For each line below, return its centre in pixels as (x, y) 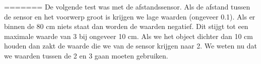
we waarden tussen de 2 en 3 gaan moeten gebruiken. (86, 55)
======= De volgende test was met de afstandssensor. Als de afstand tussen (127, 6)
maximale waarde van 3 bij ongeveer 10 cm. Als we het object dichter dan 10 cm (129, 36)
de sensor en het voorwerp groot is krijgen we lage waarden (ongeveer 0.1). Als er (130, 16)
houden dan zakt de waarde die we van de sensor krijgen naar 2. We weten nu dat (130, 46)
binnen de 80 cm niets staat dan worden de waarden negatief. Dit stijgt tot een (126, 26)
